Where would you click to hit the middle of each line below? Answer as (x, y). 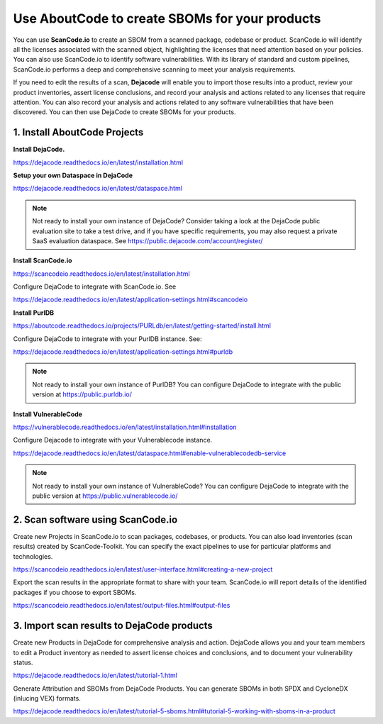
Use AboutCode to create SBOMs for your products (167, 18)
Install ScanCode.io (43, 261)
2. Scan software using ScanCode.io (95, 519)
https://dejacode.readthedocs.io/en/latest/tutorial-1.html (95, 675)
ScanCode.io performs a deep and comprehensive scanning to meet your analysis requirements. (154, 69)
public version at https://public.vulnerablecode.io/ (105, 496)
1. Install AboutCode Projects (78, 132)
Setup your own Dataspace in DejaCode (73, 175)
